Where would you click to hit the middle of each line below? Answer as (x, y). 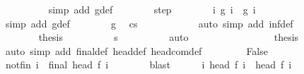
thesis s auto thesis (169, 37)
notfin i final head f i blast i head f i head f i (148, 64)
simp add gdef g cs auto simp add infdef (149, 23)
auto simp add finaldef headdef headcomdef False (136, 50)
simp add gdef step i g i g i (152, 9)
